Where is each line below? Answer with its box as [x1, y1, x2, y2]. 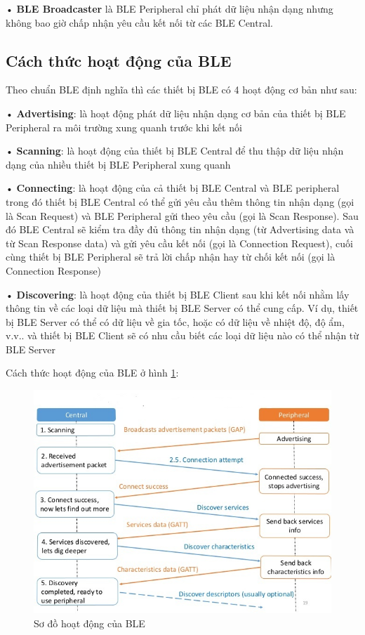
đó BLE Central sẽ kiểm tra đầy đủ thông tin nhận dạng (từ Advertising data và [6, 222, 354, 237]
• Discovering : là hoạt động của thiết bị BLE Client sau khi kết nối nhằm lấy [6, 287, 350, 301]
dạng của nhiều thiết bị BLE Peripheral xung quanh [6, 157, 231, 171]
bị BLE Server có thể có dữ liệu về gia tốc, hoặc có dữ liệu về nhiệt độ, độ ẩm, [6, 314, 345, 329]
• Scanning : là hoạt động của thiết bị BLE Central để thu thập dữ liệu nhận [6, 143, 344, 158]
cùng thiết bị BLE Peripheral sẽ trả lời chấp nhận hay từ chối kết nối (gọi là [6, 249, 336, 264]
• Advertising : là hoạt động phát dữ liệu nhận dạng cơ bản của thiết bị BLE [6, 105, 346, 120]
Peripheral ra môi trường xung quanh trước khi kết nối [6, 119, 242, 134]
